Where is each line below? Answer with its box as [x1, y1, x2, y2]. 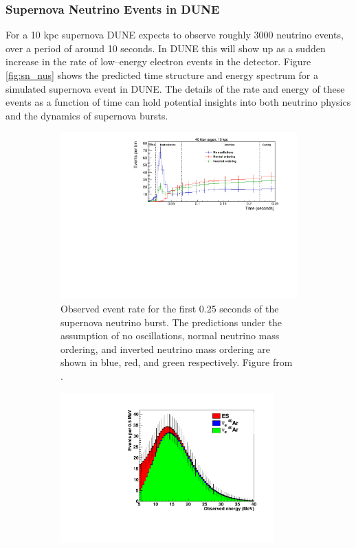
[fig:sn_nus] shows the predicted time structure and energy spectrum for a [5, 68, 318, 82]
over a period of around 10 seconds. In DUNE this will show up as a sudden [5, 41, 326, 55]
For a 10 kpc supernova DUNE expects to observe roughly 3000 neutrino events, [5, 27, 344, 42]
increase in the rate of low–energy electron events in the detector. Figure [5, 54, 311, 69]
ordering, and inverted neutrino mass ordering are [60, 341, 270, 356]
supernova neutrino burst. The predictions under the [60, 315, 282, 329]
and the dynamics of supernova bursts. [5, 108, 168, 122]
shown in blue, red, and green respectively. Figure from [60, 355, 293, 369]
